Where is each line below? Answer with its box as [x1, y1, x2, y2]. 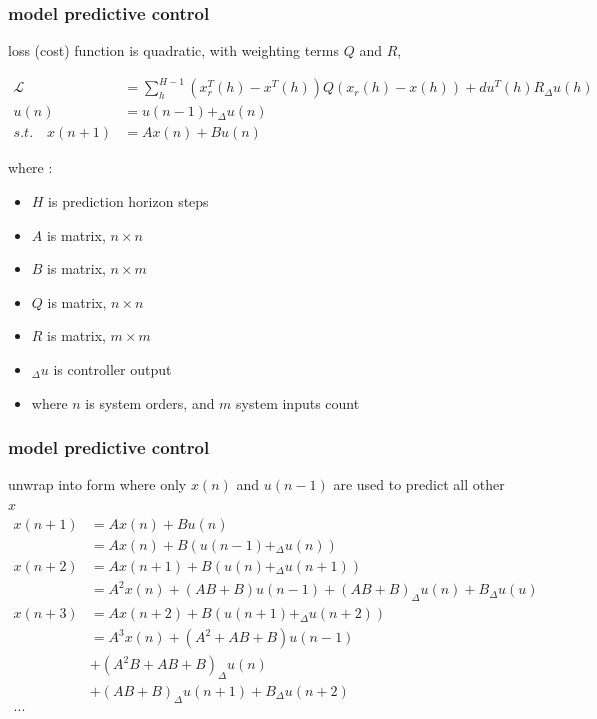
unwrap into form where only [8, 474, 187, 495]
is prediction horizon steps [48, 191, 209, 211]
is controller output [53, 358, 172, 379]
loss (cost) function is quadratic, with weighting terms [8, 40, 340, 61]
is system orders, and [85, 392, 215, 413]
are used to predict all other [333, 474, 505, 495]
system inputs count [236, 392, 360, 413]
